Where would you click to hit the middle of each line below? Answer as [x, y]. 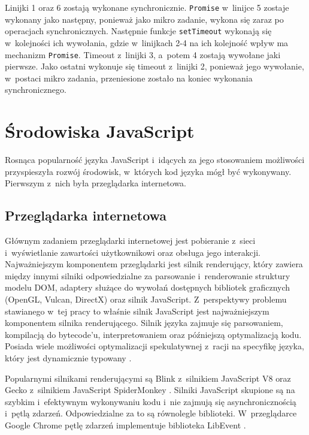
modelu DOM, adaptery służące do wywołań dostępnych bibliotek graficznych [148, 287]
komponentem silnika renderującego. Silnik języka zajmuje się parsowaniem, [144, 323]
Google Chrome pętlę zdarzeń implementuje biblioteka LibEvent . [125, 425]
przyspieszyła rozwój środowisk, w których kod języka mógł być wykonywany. [148, 171]
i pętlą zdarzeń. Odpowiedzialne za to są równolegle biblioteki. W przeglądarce [151, 413]
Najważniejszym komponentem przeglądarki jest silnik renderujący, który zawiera [154, 264]
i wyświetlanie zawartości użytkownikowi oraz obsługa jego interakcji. [133, 252]
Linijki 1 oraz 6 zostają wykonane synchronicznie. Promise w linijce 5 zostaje [147, 7]
